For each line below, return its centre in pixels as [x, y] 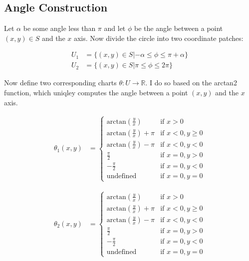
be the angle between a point [178, 28]
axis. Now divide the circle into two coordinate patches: [158, 38]
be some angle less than [59, 28]
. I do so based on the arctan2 [191, 83]
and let [115, 28]
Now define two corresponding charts [60, 83]
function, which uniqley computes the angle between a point [96, 93]
